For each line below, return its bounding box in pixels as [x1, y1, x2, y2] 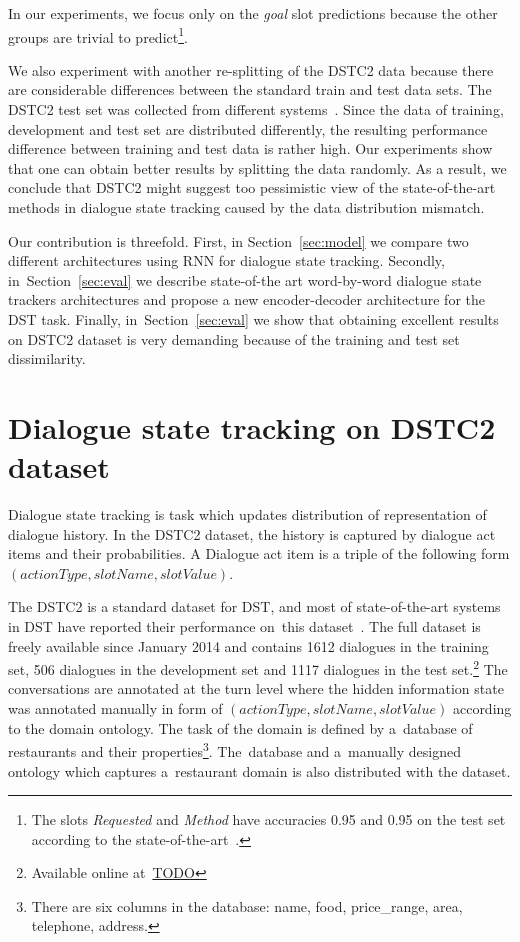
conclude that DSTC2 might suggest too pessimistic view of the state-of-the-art [8, 177, 496, 198]
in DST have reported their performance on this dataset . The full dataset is [8, 616, 481, 637]
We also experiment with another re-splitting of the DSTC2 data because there [8, 59, 494, 80]
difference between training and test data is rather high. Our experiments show [8, 138, 493, 159]
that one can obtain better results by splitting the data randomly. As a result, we [8, 157, 507, 178]
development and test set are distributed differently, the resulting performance [8, 118, 488, 139]
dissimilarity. [8, 348, 86, 369]
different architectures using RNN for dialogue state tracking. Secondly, [8, 250, 445, 271]
